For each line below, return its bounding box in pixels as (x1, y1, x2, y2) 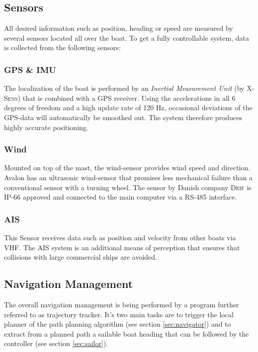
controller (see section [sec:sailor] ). (4, 338, 108, 349)
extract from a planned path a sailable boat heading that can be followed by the (4, 328, 249, 339)
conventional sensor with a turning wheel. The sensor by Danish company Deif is (4, 182, 252, 192)
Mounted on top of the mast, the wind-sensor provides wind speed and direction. (4, 162, 251, 173)
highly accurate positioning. (4, 122, 88, 132)
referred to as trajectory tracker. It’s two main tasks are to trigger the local (4, 309, 234, 319)
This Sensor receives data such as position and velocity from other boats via (4, 232, 236, 242)
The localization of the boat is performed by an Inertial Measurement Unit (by (4, 83, 245, 93)
